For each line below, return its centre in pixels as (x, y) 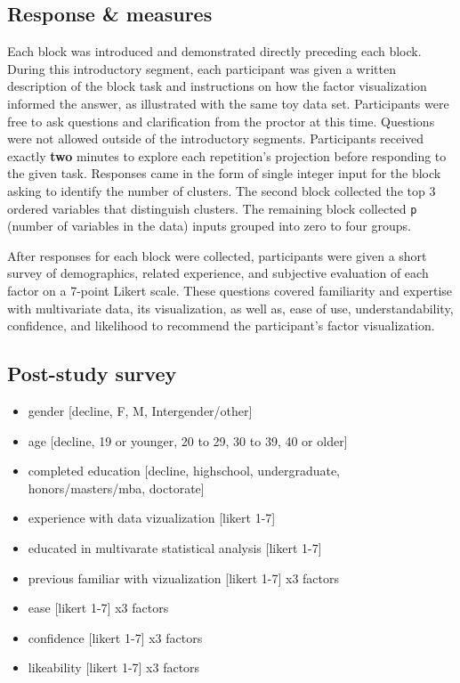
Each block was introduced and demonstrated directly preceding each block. (214, 51)
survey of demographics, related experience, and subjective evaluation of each (218, 273)
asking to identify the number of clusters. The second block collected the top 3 (222, 190)
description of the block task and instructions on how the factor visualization (217, 86)
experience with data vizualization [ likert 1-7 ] (152, 518)
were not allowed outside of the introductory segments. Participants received (216, 138)
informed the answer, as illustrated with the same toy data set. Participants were (228, 103)
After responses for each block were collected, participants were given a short (217, 255)
